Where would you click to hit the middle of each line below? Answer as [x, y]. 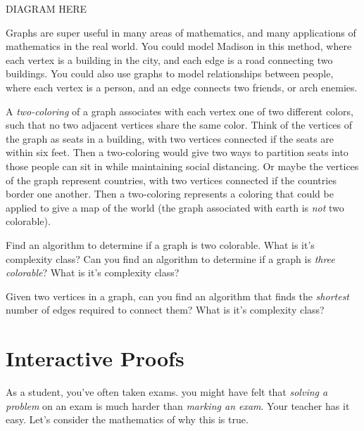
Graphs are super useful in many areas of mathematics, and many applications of [181, 32]
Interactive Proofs [95, 358]
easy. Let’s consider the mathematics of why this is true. [127, 419]
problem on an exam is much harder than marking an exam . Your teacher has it [178, 405]
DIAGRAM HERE [46, 8]
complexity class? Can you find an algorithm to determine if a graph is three [170, 258]
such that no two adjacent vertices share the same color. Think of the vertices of [179, 125]
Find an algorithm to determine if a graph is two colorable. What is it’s [160, 244]
